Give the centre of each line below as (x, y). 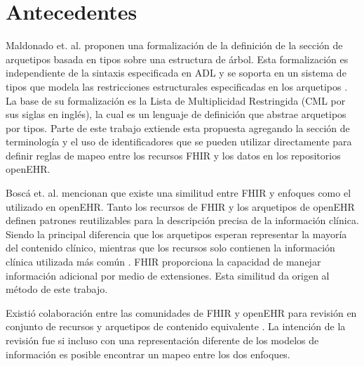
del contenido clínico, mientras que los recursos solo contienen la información (170, 248)
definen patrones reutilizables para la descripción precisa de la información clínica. (182, 220)
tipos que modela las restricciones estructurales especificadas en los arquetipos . (177, 86)
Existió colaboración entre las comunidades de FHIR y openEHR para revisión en (181, 312)
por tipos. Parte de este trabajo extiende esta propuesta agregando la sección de (178, 128)
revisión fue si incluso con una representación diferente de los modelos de (162, 340)
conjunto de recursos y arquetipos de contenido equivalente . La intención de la (176, 326)
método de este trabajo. (57, 289)
